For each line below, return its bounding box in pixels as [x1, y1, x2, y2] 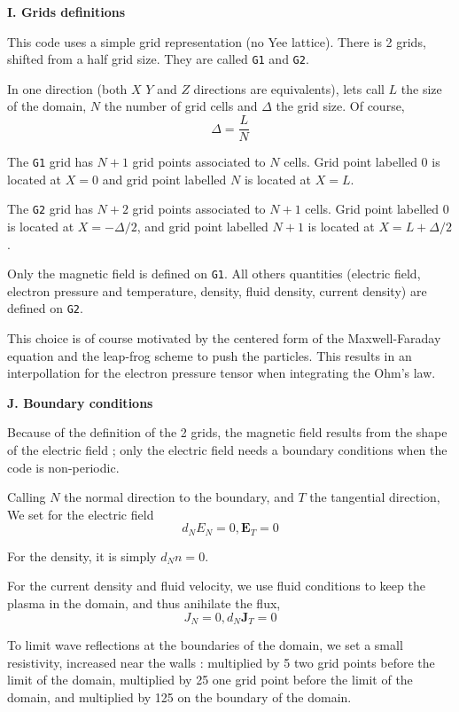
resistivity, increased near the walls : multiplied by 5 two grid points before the [7, 653, 435, 671]
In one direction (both [7, 79, 128, 98]
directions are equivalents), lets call [193, 79, 385, 98]
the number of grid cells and [104, 97, 258, 115]
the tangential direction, [309, 488, 440, 506]
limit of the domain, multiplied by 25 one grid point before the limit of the [7, 670, 413, 689]
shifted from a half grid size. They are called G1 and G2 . [7, 50, 309, 68]
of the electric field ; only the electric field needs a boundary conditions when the [7, 441, 447, 459]
